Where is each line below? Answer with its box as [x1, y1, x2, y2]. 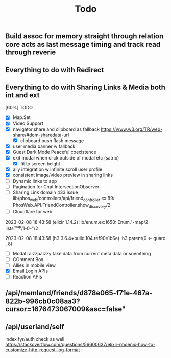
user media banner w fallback [12, 143, 76, 149]
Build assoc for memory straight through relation [5, 32, 164, 41]
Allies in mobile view [12, 262, 56, 268]
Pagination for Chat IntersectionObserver [12, 184, 100, 190]
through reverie [5, 48, 56, 57]
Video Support [12, 120, 43, 126]
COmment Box [12, 256, 44, 262]
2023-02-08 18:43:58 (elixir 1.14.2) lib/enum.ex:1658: [5, 218, 117, 225]
